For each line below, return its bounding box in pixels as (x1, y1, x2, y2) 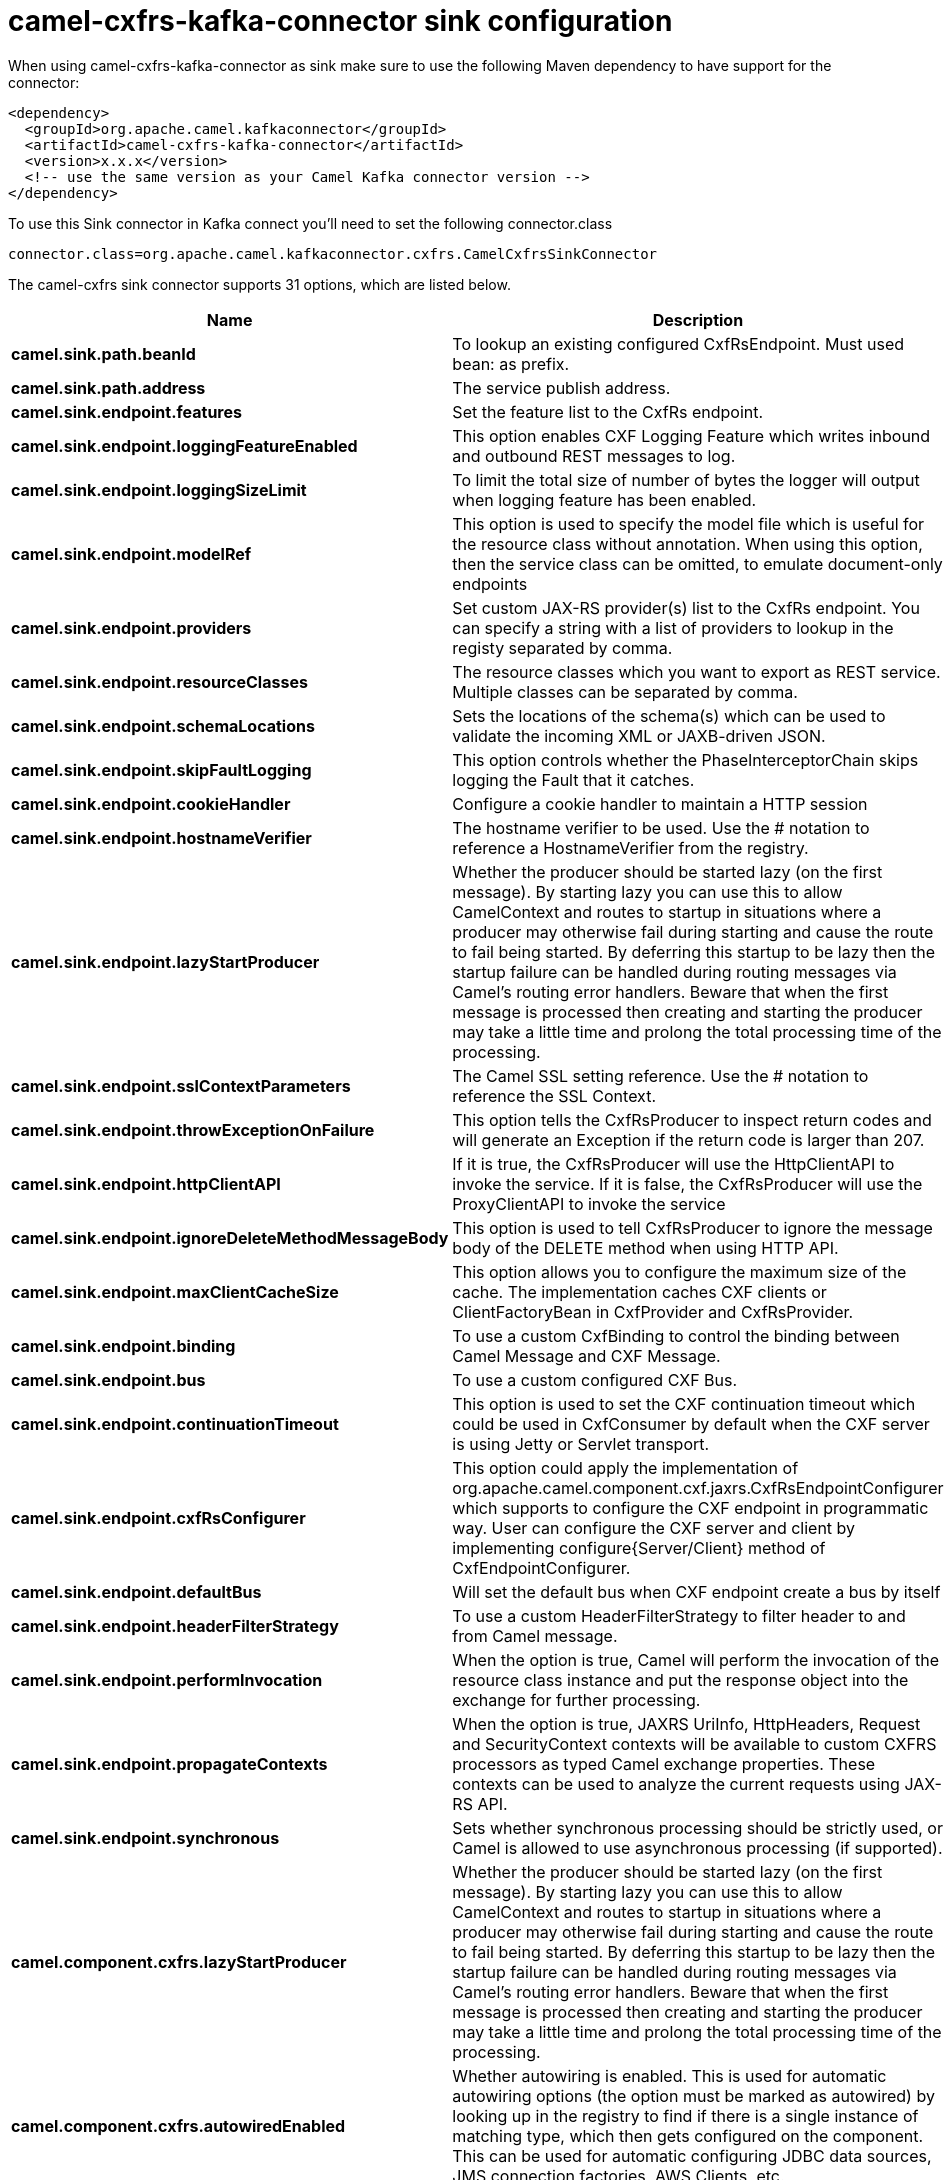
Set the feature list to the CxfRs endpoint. (452, 401, 764, 422)
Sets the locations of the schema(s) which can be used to (452, 705, 886, 726)
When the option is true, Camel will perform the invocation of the (452, 1649, 940, 1670)
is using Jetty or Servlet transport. (452, 1433, 710, 1454)
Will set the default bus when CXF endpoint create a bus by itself (452, 1581, 941, 1602)
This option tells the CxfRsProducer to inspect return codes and (452, 1109, 932, 1130)
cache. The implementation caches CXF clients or (452, 1281, 827, 1302)
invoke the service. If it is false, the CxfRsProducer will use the (452, 1173, 923, 1194)
